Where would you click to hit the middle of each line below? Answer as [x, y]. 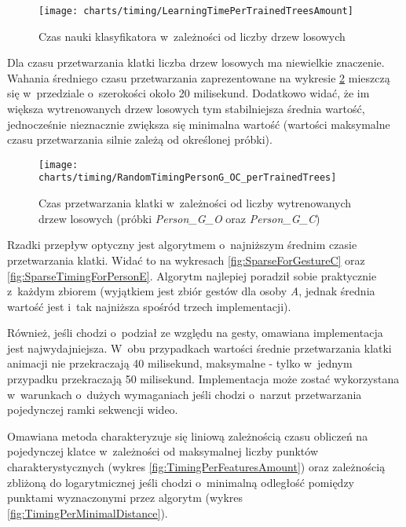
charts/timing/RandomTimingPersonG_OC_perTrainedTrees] [188, 178]
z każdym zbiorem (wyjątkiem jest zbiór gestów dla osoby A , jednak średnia [191, 291]
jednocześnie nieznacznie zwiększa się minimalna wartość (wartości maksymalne [199, 124]
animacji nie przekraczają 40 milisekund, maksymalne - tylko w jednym [180, 363]
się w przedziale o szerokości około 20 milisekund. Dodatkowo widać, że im [188, 93]
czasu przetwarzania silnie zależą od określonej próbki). [140, 139]
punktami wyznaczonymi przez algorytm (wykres [125, 498]
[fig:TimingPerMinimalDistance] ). [88, 512]
